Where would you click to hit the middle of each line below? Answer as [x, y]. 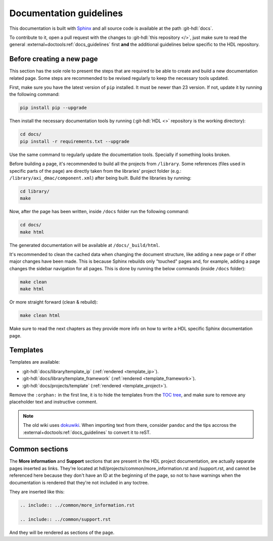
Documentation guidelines [66, 13]
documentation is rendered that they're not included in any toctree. [79, 482]
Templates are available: [35, 362]
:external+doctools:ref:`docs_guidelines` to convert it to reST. [87, 432]
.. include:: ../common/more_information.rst [77, 505]
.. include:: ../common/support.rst [65, 519]
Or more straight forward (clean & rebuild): [54, 302]
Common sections [39, 449]
